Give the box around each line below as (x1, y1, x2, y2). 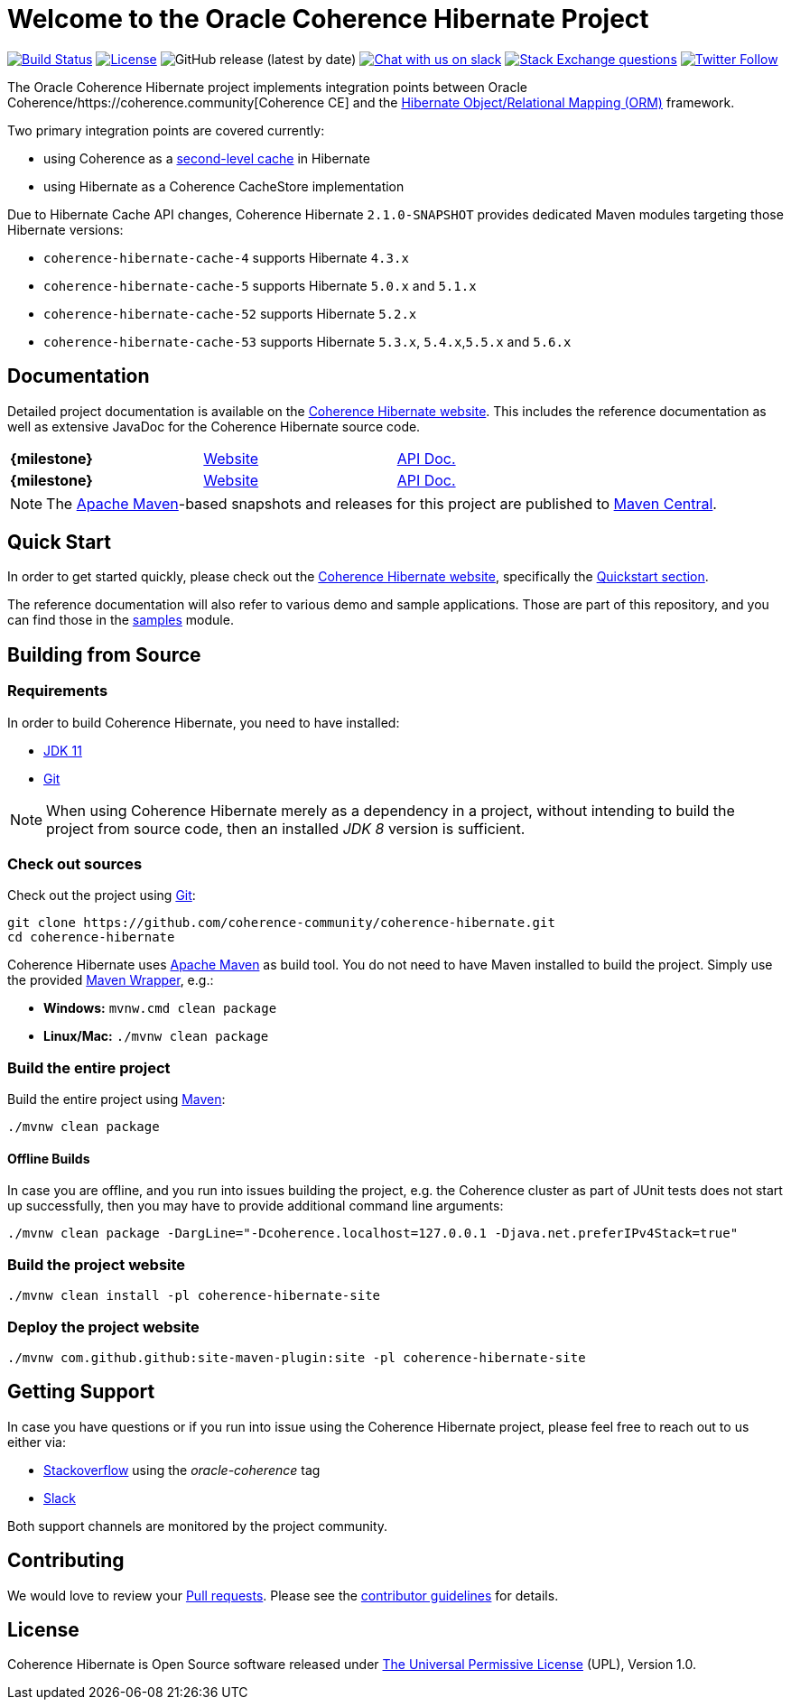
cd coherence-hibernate (7, 930, 175, 945)
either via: (7, 1433, 66, 1450)
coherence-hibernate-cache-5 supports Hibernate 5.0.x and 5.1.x (43, 277, 477, 293)
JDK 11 (43, 742, 82, 758)
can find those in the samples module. (7, 612, 234, 628)
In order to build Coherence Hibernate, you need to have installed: (7, 714, 400, 730)
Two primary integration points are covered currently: (7, 122, 325, 138)
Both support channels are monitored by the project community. (7, 1517, 388, 1534)
